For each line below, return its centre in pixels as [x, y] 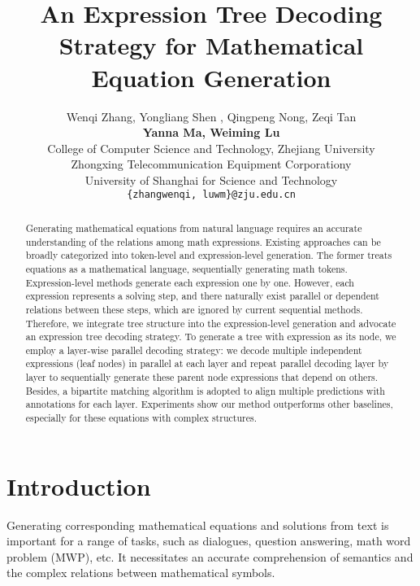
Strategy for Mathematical [211, 45]
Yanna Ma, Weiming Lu [211, 132]
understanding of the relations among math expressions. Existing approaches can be [203, 241]
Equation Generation [211, 77]
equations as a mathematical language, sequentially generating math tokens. [186, 268]
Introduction [79, 485]
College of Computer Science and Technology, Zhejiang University [211, 148]
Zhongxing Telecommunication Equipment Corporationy [211, 164]
